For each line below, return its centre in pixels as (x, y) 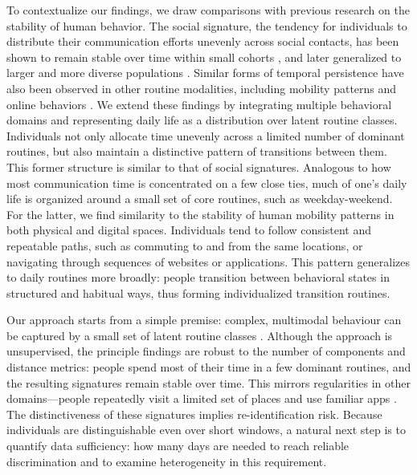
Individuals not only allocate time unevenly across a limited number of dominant (206, 135)
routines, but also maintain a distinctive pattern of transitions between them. (197, 151)
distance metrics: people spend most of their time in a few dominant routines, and (209, 367)
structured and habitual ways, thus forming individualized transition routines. (198, 292)
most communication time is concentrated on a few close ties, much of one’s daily (207, 183)
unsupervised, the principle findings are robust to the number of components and (206, 351)
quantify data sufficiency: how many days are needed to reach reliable (178, 446)
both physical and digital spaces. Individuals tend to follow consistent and (189, 230)
